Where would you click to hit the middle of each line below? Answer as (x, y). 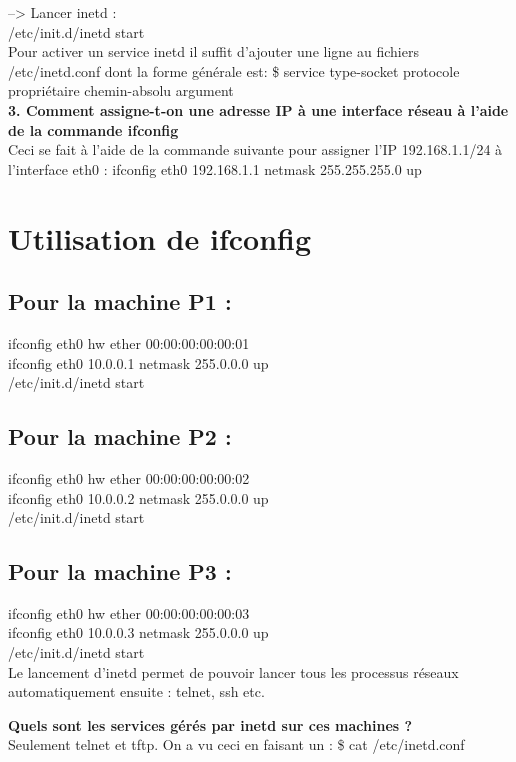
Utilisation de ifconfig (160, 237)
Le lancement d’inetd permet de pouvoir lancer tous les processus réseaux (233, 671)
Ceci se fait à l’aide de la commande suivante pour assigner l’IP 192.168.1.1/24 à (255, 149)
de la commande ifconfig (93, 129)
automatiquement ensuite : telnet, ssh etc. (136, 691)
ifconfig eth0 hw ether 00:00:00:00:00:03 (129, 612)
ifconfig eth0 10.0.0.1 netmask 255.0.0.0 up (138, 362)
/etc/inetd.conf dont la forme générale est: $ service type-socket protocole (234, 70)
